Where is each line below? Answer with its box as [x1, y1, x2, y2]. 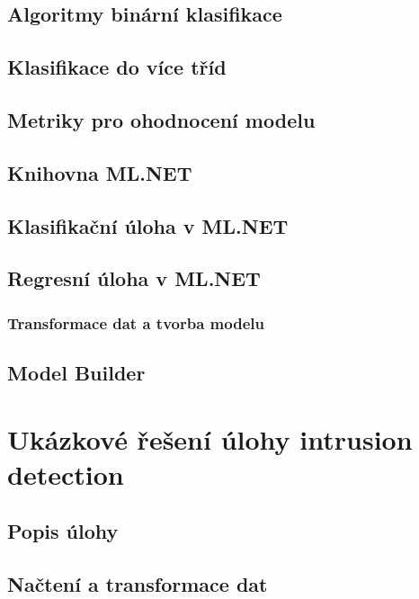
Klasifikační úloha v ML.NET [7, 211, 289, 239]
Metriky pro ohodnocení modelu [7, 105, 316, 133]
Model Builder [7, 358, 146, 386]
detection [7, 455, 124, 492]
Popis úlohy [7, 517, 119, 545]
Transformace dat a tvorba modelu [7, 311, 264, 334]
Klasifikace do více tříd [7, 53, 227, 81]
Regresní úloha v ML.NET [7, 264, 261, 292]
